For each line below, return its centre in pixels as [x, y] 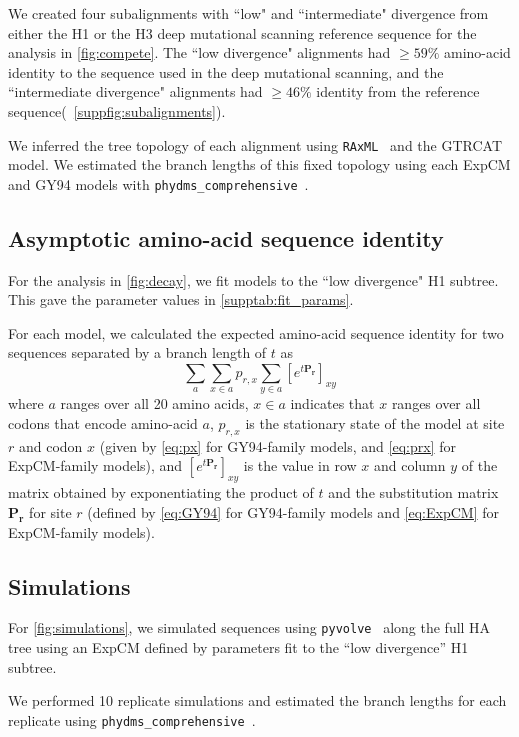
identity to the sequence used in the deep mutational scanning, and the [226, 71]
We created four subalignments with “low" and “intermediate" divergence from [248, 13]
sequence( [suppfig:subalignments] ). [117, 110]
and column [409, 465]
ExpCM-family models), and [95, 465]
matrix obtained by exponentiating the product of [161, 492]
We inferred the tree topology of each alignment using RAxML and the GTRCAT [255, 144]
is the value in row [300, 465]
